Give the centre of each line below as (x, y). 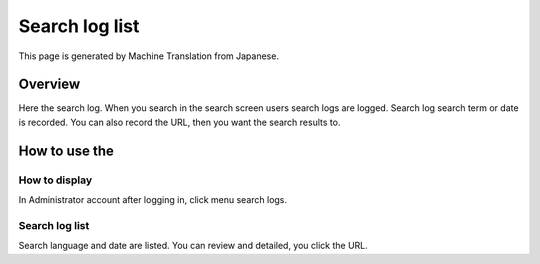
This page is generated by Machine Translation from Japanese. (149, 56)
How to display (55, 180)
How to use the (66, 150)
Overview (49, 84)
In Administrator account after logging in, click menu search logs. (153, 199)
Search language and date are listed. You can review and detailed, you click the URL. (193, 246)
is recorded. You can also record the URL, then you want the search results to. (179, 122)
